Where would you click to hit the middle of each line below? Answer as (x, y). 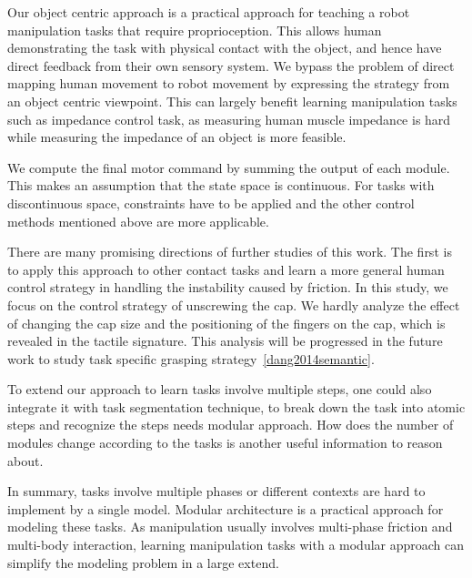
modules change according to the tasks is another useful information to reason (225, 443)
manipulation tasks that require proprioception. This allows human (195, 30)
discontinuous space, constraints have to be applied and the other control (211, 203)
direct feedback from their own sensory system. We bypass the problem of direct (231, 65)
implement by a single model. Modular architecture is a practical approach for (226, 508)
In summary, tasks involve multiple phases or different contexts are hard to (216, 491)
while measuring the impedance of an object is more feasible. (177, 137)
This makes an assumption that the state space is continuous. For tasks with (221, 185)
